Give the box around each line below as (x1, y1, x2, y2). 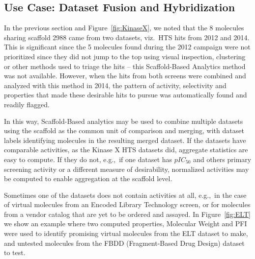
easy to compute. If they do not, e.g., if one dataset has (4, 154, 172, 164)
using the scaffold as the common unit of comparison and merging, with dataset (4, 125, 244, 136)
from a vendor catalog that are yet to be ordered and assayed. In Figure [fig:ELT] (4, 209, 251, 219)
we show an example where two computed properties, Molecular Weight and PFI (4, 218, 247, 229)
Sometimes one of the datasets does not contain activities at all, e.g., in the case (4, 189, 247, 200)
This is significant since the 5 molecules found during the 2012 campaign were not (4, 42, 251, 52)
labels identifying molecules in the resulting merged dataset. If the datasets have (4, 135, 246, 145)
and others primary (193, 154, 252, 164)
